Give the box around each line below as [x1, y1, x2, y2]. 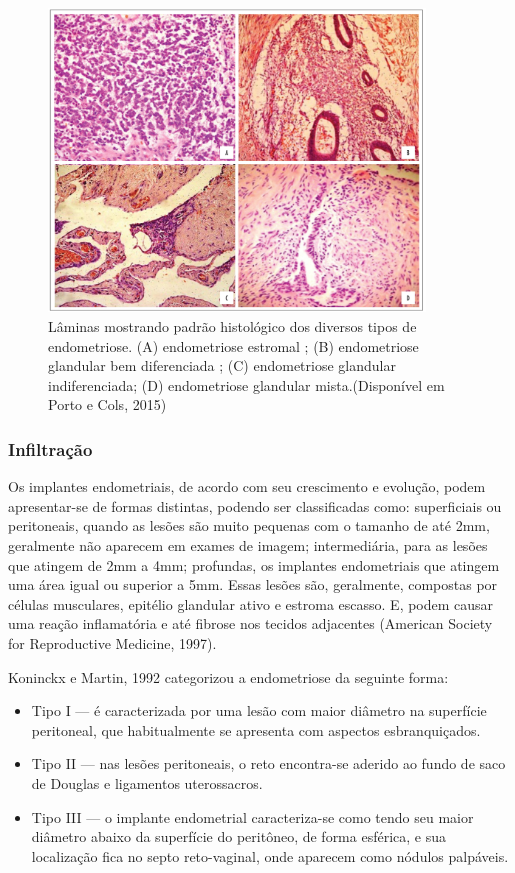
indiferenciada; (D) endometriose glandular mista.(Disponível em [48, 374, 445, 395]
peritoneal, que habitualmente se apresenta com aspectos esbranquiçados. [31, 719, 481, 740]
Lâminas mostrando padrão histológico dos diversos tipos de [48, 316, 417, 337]
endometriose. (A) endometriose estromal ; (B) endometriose [48, 335, 419, 356]
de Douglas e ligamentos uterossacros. [31, 772, 263, 793]
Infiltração [8, 436, 93, 461]
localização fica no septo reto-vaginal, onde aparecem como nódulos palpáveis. [31, 845, 509, 866]
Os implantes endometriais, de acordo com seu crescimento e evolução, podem [8, 476, 486, 497]
